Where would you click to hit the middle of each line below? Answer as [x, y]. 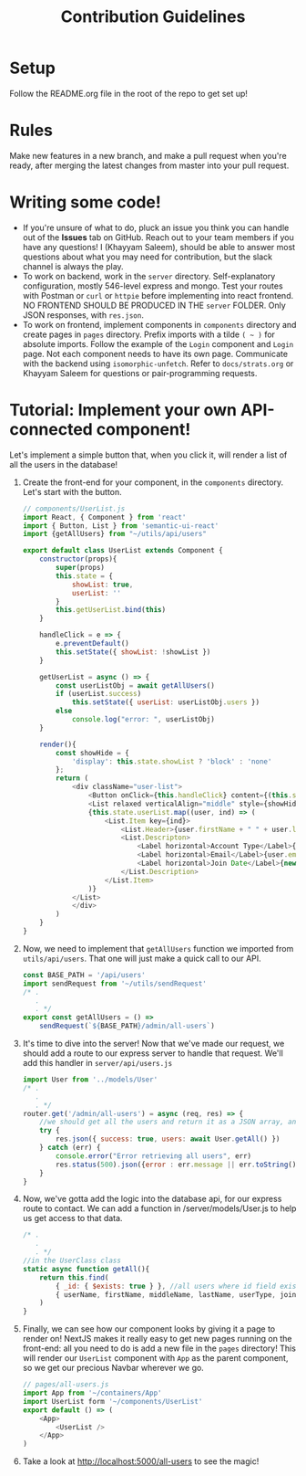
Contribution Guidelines [153, 17]
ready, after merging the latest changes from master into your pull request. [149, 165]
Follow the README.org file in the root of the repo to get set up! [129, 93]
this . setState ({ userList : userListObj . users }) [166, 702]
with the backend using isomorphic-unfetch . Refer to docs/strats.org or [158, 364]
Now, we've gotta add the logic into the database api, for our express [152, 1199]
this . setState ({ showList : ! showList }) [133, 652]
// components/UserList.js [74, 509]
